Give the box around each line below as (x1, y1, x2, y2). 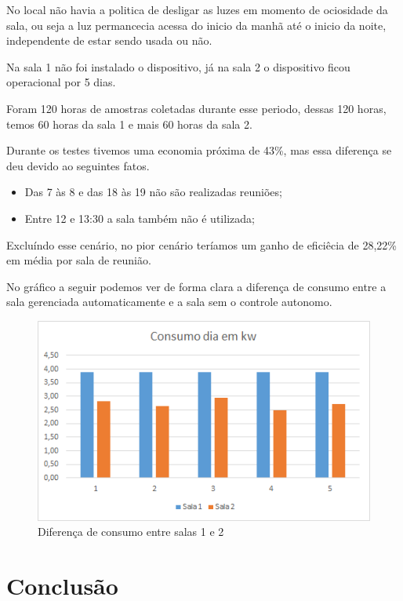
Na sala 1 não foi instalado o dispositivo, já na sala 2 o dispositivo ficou (6, 58, 350, 75)
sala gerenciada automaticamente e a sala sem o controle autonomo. (6, 293, 332, 310)
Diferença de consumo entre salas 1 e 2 (38, 523, 224, 540)
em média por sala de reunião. (6, 252, 151, 268)
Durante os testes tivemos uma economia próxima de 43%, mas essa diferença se (6, 142, 392, 158)
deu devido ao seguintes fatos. (6, 157, 150, 173)
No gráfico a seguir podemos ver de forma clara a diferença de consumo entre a (6, 278, 387, 294)
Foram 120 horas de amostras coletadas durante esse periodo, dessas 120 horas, (6, 100, 387, 116)
